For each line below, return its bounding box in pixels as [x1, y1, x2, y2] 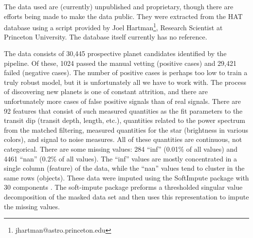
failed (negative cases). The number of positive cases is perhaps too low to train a [4, 67, 248, 78]
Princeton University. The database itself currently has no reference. [4, 32, 207, 42]
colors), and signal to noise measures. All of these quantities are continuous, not [4, 134, 242, 144]
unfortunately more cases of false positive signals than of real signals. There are [4, 96, 241, 106]
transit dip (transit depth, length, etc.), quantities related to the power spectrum [4, 115, 245, 125]
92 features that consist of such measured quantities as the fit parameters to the [4, 105, 243, 116]
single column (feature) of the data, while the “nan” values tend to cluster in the [4, 163, 245, 173]
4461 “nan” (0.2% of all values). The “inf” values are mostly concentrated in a [4, 153, 237, 163]
